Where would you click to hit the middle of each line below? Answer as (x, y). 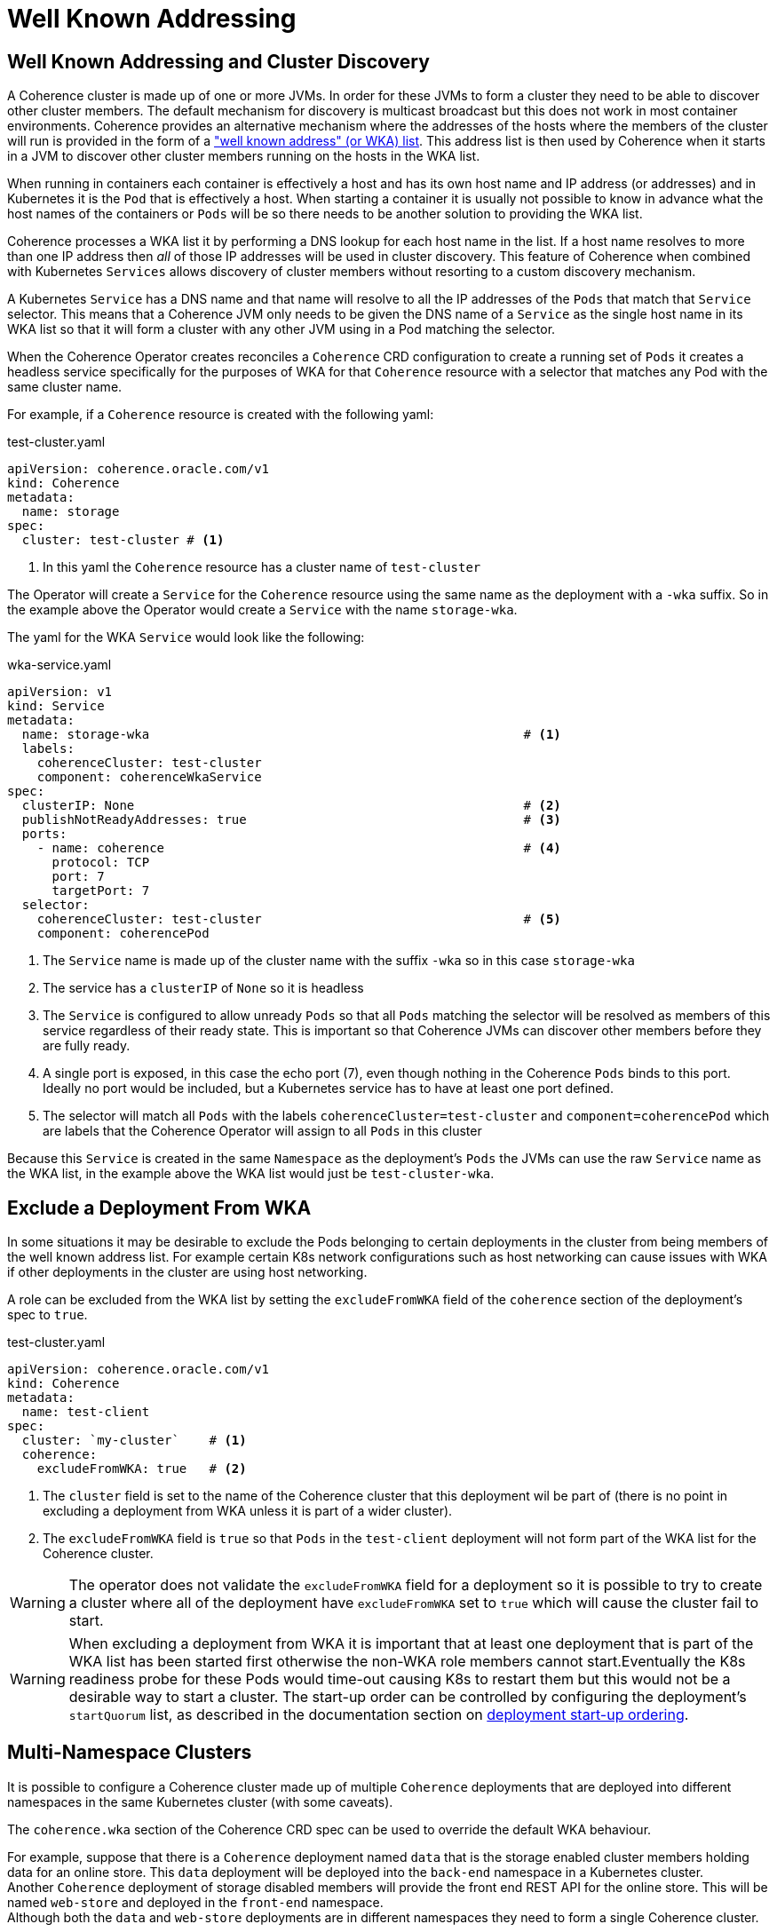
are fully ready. (87, 1046)
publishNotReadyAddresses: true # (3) (291, 820)
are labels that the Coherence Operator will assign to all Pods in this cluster (262, 1131)
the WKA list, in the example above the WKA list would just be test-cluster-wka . (251, 1174)
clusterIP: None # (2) (291, 806)
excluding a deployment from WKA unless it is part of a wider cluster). (248, 1511)
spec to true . (48, 1315)
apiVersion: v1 (60, 692)
